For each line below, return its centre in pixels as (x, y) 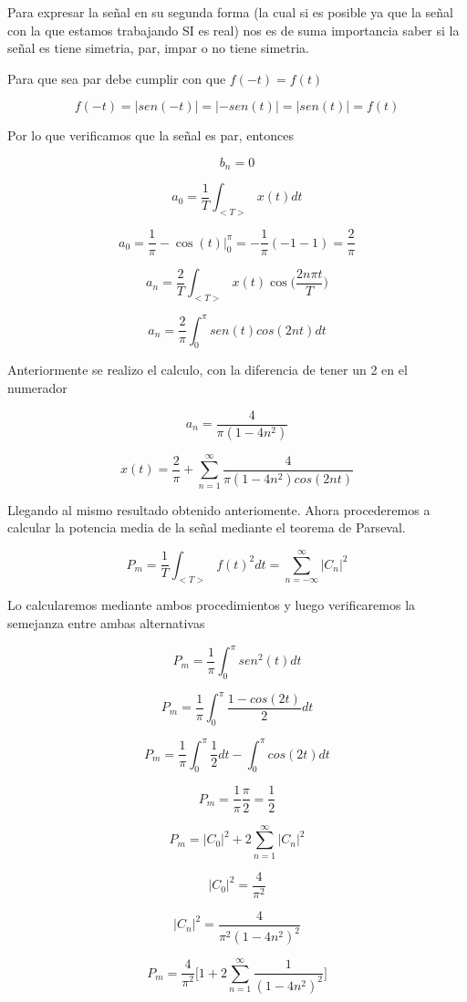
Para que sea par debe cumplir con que (117, 78)
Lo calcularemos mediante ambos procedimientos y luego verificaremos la (212, 605)
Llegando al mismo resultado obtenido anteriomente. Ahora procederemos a (219, 509)
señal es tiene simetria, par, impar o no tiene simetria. (158, 48)
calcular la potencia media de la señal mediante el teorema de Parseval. (207, 527)
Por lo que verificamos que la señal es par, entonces (151, 135)
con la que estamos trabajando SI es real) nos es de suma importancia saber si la (233, 30)
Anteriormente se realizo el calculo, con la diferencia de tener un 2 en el (208, 370)
